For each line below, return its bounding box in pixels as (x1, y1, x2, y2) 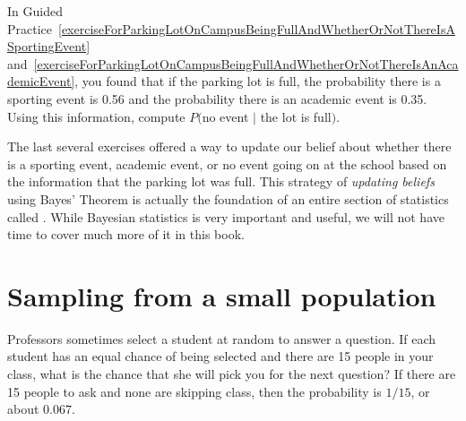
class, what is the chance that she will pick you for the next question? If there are (7, 365, 456, 383)
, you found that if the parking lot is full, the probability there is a (74, 72, 441, 90)
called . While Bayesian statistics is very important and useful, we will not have (7, 207, 444, 226)
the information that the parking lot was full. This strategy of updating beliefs (7, 172, 435, 191)
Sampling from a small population (7, 277, 436, 314)
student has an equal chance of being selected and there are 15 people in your (7, 347, 434, 365)
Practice (7, 19, 53, 38)
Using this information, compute (7, 107, 186, 125)
